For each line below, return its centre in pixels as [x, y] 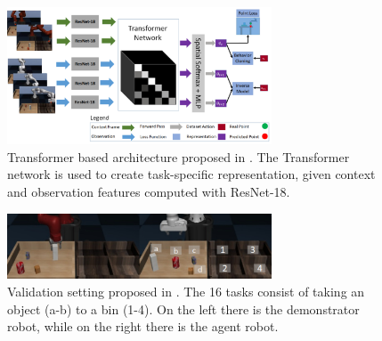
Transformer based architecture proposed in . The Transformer [179, 156]
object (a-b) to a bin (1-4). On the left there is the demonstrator [183, 309]
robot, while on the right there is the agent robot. [143, 326]
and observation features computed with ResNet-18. [149, 191]
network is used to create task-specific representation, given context [191, 174]
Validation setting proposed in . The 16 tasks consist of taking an [186, 292]
